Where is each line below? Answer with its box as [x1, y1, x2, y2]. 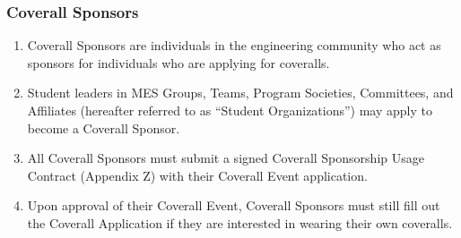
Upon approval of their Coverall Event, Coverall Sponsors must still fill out [27, 196, 440, 215]
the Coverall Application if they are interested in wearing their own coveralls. [27, 213, 453, 232]
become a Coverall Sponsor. [27, 118, 180, 137]
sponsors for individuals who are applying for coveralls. [27, 53, 330, 72]
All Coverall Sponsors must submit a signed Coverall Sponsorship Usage [27, 149, 424, 167]
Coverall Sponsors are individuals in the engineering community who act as [27, 36, 441, 55]
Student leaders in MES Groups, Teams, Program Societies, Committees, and [27, 83, 454, 102]
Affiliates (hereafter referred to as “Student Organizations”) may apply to [27, 101, 432, 119]
